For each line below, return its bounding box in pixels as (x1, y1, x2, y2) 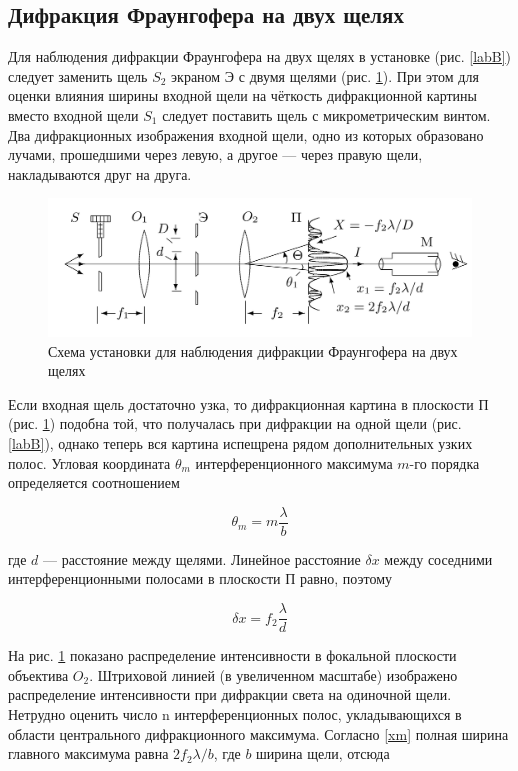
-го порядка (409, 452, 480, 473)
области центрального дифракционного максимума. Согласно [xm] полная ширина (8, 723, 509, 744)
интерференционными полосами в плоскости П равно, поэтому (8, 568, 393, 589)
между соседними (384, 548, 493, 569)
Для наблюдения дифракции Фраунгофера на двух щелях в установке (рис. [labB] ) (8, 46, 512, 67)
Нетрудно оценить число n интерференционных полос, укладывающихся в (8, 703, 462, 724)
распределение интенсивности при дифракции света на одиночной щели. (8, 684, 452, 705)
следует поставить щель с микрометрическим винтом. (162, 104, 491, 125)
